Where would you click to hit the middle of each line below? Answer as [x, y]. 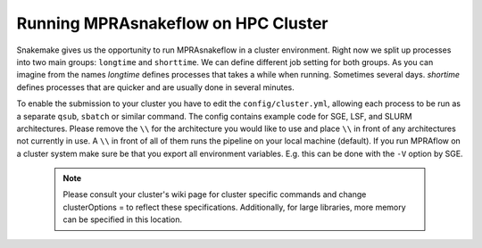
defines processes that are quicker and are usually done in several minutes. [155, 87]
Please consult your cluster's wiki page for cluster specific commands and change [215, 194]
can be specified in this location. [123, 219]
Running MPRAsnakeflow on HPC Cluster [172, 23]
